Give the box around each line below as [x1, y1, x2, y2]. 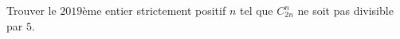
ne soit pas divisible [297, 2, 394, 18]
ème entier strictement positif [82, 2, 226, 18]
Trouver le [6, 2, 57, 18]
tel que [239, 2, 273, 18]
